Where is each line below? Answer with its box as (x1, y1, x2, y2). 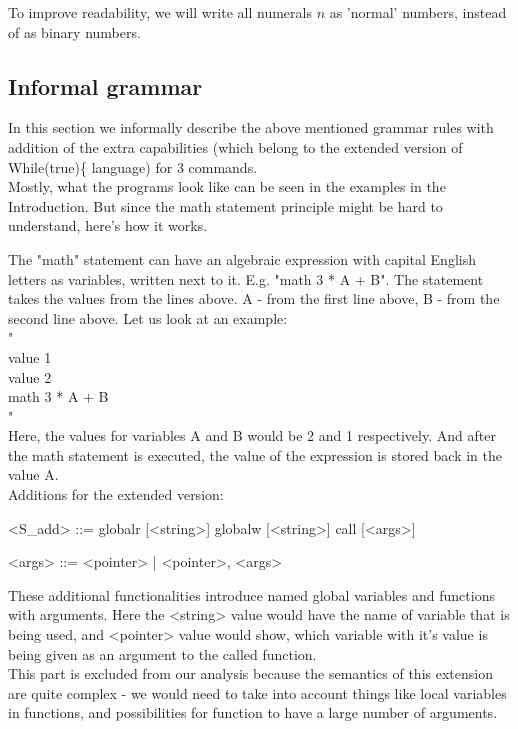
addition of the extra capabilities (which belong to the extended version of (8, 136, 463, 157)
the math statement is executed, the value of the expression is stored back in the (8, 444, 502, 465)
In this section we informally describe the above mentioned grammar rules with (8, 117, 494, 138)
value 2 (8, 366, 52, 387)
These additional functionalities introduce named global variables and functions (8, 584, 495, 605)
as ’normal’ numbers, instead (329, 2, 507, 22)
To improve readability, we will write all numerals (8, 2, 312, 22)
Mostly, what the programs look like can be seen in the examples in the (8, 176, 446, 197)
